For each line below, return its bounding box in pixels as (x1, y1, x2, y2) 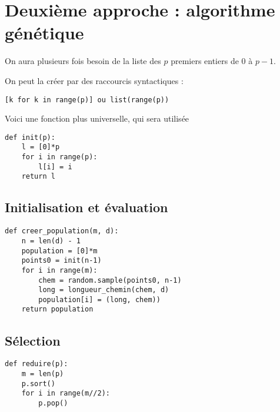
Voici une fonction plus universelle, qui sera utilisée (5, 112, 189, 125)
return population (21, 305, 94, 314)
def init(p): (5, 133, 55, 142)
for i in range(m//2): (21, 389, 110, 398)
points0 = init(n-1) (21, 256, 102, 265)
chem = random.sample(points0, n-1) (38, 276, 182, 284)
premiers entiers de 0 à (171, 55, 253, 67)
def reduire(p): (5, 360, 68, 369)
